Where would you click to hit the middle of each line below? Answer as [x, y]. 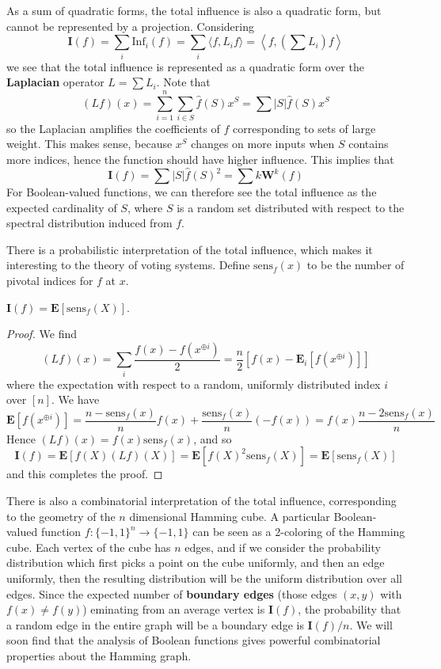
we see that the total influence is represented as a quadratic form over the [185, 66]
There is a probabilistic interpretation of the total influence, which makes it [190, 249]
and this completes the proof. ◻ [85, 474]
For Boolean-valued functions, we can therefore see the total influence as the [192, 192]
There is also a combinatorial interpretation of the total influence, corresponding [201, 501]
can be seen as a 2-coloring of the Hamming [299, 532]
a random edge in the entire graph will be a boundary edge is [155, 624]
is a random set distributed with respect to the [291, 207]
